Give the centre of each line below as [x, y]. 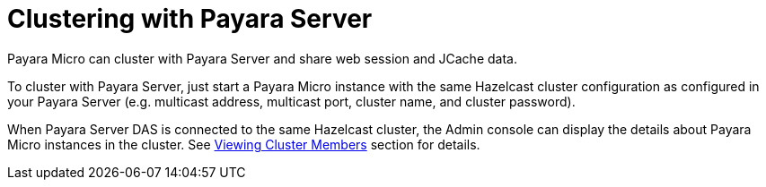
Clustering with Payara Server [190, 19]
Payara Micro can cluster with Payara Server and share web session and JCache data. [262, 58]
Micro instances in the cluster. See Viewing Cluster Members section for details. [244, 144]
